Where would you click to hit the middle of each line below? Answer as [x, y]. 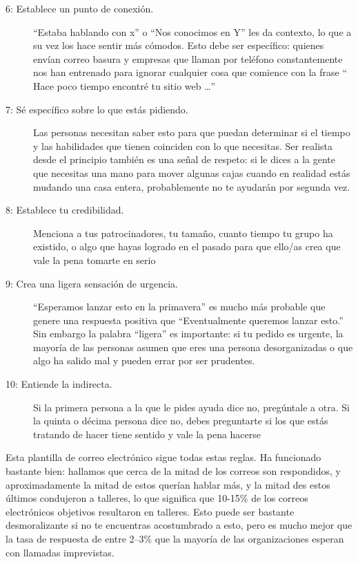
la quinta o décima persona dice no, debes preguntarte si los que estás [181, 421]
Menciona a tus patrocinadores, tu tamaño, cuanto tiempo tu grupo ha [183, 233]
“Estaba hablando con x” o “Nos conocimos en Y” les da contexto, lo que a [192, 31]
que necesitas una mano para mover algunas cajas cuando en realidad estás [192, 172]
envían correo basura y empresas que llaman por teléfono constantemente [188, 58]
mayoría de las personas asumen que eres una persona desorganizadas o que [193, 347]
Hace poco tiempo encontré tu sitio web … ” [125, 85]
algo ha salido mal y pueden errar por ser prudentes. [144, 360]
